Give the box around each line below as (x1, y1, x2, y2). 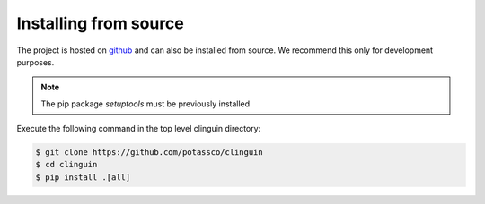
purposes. (16, 56, 55, 67)
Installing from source (16, 13, 184, 33)
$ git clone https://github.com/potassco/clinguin (35, 148, 264, 157)
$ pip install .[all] (35, 172, 131, 183)
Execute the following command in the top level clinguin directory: (16, 123, 261, 134)
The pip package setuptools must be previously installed (40, 98, 251, 109)
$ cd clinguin (35, 159, 98, 170)
